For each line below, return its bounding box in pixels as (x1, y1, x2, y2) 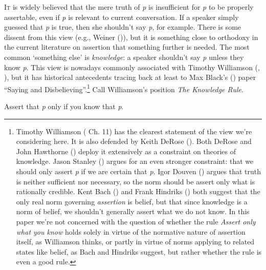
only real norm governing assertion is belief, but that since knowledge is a (16, 196, 248, 206)
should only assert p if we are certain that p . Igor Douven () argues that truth (16, 165, 261, 176)
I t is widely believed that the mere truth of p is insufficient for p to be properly (4, 2, 254, 12)
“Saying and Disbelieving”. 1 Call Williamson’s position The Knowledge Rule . (4, 82, 243, 94)
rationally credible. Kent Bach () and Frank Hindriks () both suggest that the (16, 186, 260, 197)
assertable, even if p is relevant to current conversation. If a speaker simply (4, 11, 239, 22)
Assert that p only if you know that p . (4, 101, 124, 111)
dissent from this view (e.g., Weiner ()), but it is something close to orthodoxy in (4, 31, 258, 42)
